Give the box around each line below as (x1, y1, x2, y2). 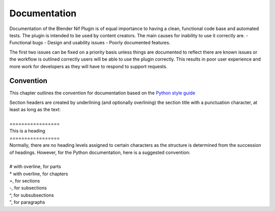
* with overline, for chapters (9, 171, 68, 177)
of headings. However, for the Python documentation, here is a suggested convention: (9, 149, 190, 155)
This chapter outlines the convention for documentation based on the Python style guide (9, 90, 196, 96)
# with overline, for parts (9, 164, 61, 170)
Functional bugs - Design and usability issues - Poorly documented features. (9, 40, 171, 46)
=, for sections (9, 178, 40, 184)
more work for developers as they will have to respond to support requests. (9, 63, 168, 69)
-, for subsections (9, 185, 47, 191)
